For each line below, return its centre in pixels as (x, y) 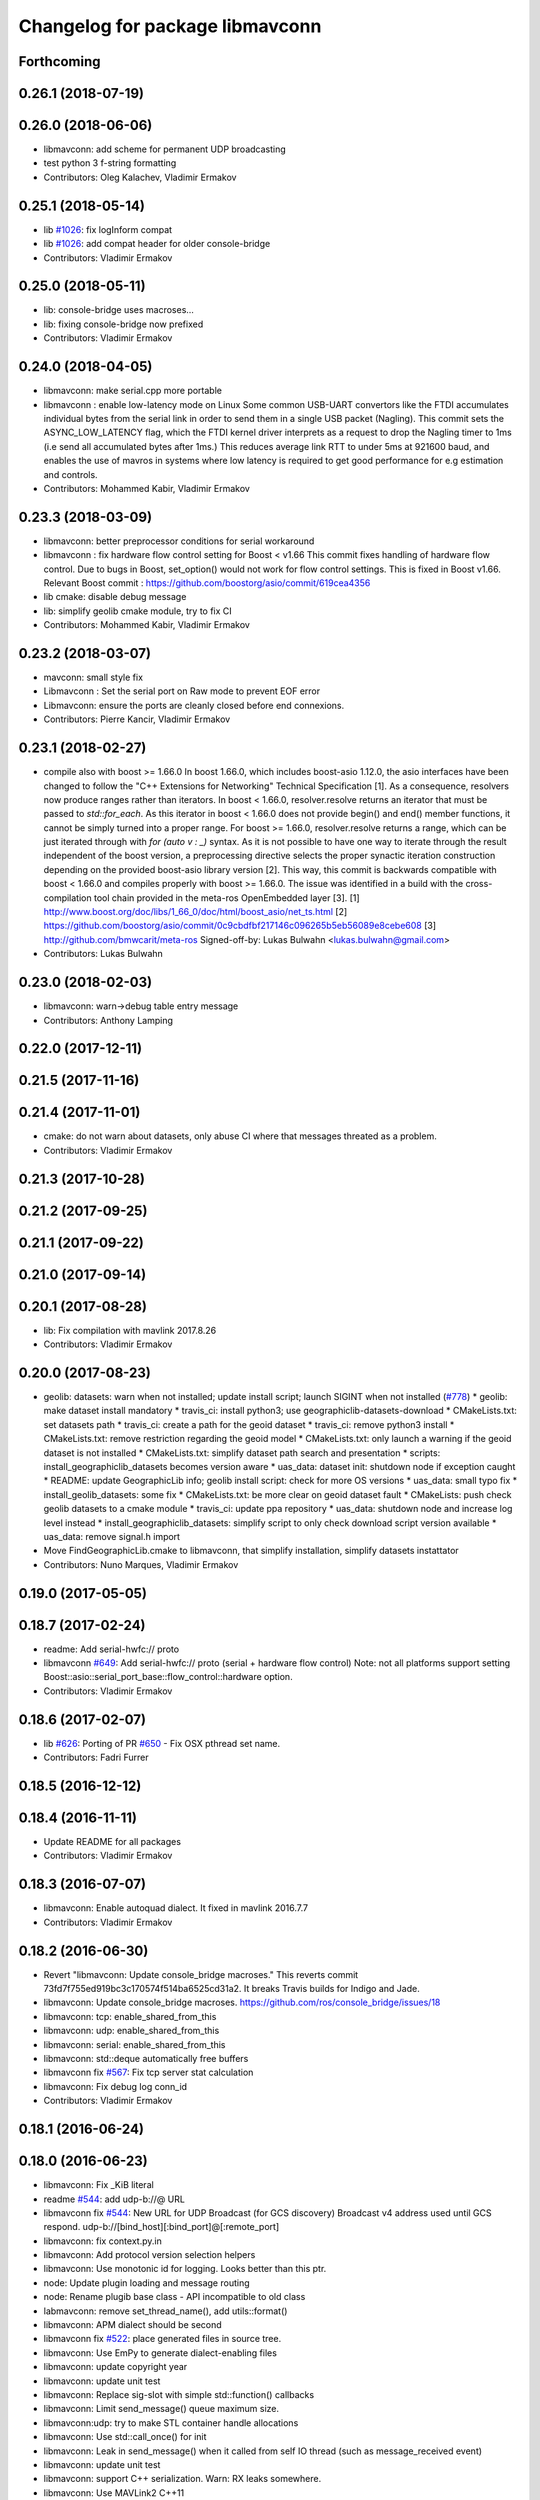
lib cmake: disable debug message (115, 597)
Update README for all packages (112, 1842)
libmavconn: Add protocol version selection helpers (149, 2255)
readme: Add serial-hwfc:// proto (111, 1649)
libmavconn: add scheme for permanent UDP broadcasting (165, 149)
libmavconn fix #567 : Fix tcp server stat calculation (148, 2072)
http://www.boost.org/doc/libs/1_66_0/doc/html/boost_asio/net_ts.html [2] (195, 912)
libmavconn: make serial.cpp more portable (132, 391)
